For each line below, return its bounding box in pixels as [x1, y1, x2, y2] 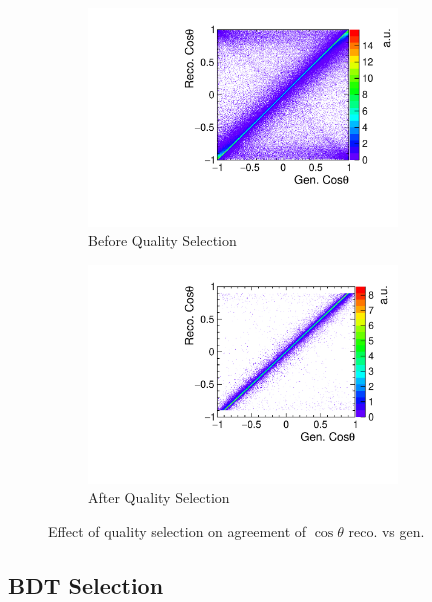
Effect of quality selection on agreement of [48, 520, 307, 541]
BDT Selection [8, 569, 164, 600]
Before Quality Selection [88, 230, 237, 251]
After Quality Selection [88, 487, 230, 508]
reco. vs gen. [348, 520, 425, 541]
